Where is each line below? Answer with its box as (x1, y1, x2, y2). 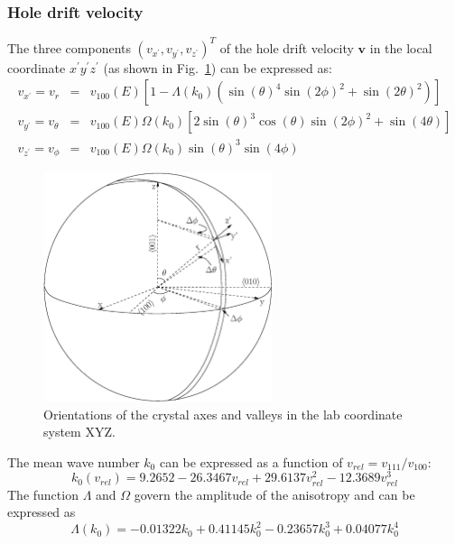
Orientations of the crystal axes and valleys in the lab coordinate (43, 404, 403, 423)
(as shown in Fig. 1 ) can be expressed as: (103, 58, 332, 77)
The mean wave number (7, 452, 140, 471)
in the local (369, 38, 432, 57)
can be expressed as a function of (159, 452, 343, 471)
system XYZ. (43, 422, 116, 441)
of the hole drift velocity (219, 38, 354, 57)
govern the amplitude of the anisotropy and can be (134, 484, 415, 503)
